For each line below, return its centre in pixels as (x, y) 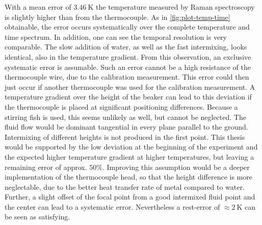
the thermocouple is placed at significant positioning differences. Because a (121, 106)
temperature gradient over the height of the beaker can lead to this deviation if (128, 97)
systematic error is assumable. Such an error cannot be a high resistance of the (128, 67)
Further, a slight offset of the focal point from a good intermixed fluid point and (130, 197)
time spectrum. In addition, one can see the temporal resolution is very (116, 36)
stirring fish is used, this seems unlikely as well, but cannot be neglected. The (125, 117)
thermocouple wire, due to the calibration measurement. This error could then (127, 77)
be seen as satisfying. (37, 217)
